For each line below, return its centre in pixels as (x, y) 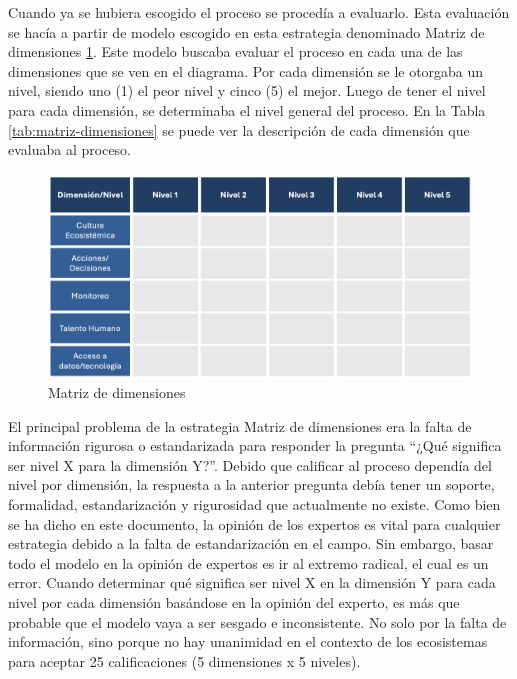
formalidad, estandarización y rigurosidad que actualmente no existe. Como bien (254, 504)
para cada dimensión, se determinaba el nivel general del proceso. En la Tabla (247, 109)
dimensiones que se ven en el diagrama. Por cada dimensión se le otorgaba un (246, 70)
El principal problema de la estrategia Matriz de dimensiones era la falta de (240, 425)
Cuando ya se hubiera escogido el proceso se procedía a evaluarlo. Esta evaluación (259, 12)
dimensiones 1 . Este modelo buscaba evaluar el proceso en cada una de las (235, 51)
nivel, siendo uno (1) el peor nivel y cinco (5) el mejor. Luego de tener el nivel (247, 90)
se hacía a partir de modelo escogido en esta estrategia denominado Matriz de (246, 31)
